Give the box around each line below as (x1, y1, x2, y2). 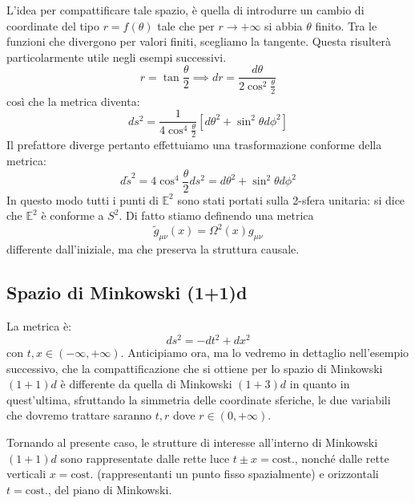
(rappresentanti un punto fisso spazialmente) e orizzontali (97, 465, 379, 482)
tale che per (157, 17, 215, 34)
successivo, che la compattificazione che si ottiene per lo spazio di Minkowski (6, 359, 383, 376)
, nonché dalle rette (294, 449, 389, 466)
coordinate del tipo (6, 17, 99, 34)
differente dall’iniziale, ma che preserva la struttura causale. (6, 241, 300, 258)
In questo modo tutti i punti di (6, 191, 159, 208)
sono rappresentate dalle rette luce (60, 449, 230, 466)
